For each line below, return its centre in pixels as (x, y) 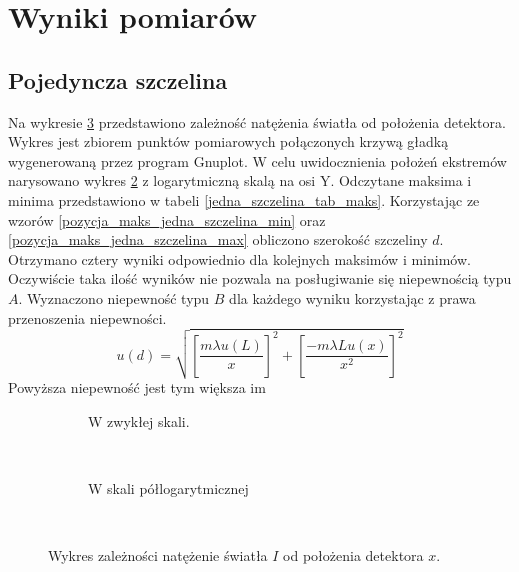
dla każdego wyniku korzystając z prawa (352, 297)
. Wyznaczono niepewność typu (114, 297)
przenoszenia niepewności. (87, 317)
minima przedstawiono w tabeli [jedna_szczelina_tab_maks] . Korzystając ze (244, 199)
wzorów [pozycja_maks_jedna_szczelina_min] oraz (167, 219)
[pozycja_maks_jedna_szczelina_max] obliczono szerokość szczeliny (218, 239)
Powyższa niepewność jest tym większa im (137, 387)
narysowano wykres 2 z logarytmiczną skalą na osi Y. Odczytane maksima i (240, 180)
